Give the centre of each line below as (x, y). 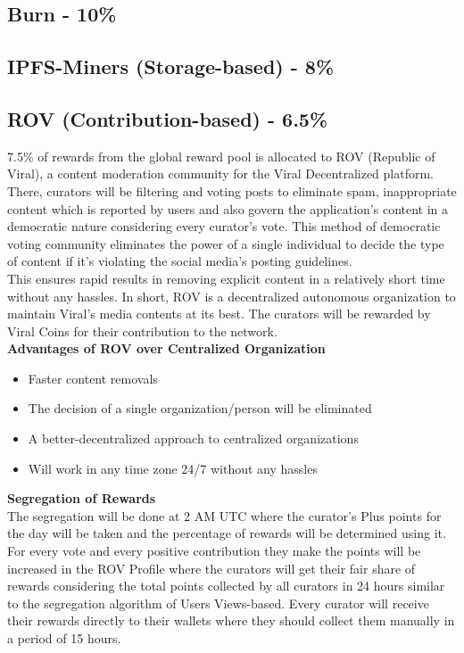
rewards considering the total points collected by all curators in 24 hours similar (226, 586)
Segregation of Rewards (82, 498)
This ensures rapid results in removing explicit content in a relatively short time (226, 278)
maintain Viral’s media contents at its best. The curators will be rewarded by (219, 314)
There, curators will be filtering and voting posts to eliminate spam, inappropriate (232, 190)
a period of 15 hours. (64, 638)
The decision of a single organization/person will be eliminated (200, 408)
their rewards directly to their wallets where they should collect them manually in (231, 620)
